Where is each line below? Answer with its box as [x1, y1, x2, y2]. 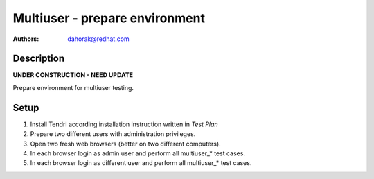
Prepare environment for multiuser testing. [12, 83, 134, 92]
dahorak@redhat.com [67, 35, 130, 43]
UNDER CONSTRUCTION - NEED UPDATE [12, 71, 133, 79]
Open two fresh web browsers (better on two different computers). [30, 139, 221, 148]
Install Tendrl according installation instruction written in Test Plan [30, 120, 218, 128]
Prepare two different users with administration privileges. [30, 130, 196, 138]
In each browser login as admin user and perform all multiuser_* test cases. [30, 149, 246, 157]
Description [12, 53, 65, 65]
